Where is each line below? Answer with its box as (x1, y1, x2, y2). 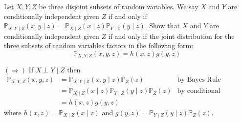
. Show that (145, 20, 180, 31)
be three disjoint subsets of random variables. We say (39, 1, 198, 11)
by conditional (177, 87, 220, 95)
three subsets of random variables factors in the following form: (4, 40, 194, 51)
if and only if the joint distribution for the (108, 31, 235, 41)
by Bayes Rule (177, 76, 221, 83)
